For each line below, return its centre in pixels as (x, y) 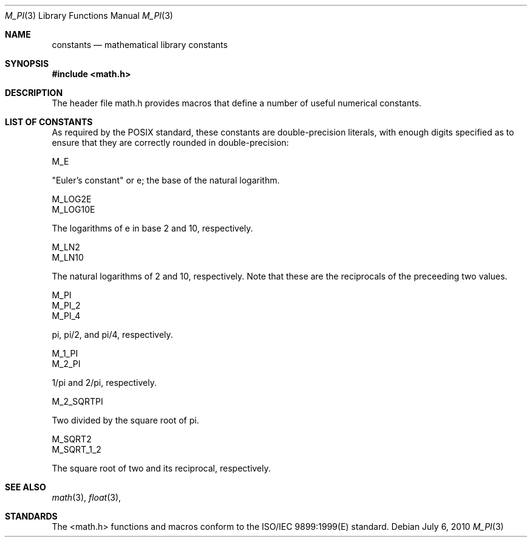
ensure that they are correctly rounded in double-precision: (170, 142)
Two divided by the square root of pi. (125, 420)
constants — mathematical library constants (140, 45)
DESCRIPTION (34, 93)
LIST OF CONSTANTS (49, 122)
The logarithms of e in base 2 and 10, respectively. (152, 228)
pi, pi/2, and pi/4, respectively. (112, 334)
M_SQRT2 (72, 439)
